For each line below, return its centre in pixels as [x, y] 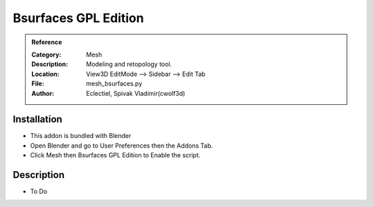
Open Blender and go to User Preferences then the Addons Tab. [122, 146]
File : [38, 83]
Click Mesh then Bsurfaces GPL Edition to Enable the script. [115, 155]
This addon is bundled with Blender [81, 136]
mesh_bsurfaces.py [114, 83]
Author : [43, 93]
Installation [37, 120]
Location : [45, 74]
